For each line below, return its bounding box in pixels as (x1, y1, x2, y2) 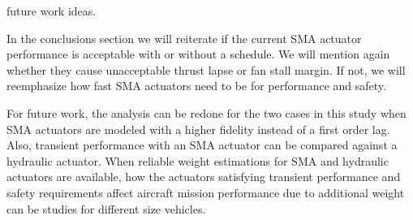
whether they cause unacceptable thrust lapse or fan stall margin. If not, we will (6, 61, 406, 78)
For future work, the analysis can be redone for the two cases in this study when (6, 104, 407, 121)
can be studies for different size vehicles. (6, 200, 206, 217)
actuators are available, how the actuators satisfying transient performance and (6, 168, 401, 185)
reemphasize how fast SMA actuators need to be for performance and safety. (6, 77, 386, 94)
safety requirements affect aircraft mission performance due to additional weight (6, 183, 405, 201)
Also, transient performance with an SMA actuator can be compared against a (6, 136, 398, 153)
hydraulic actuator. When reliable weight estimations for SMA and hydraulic (6, 152, 389, 169)
